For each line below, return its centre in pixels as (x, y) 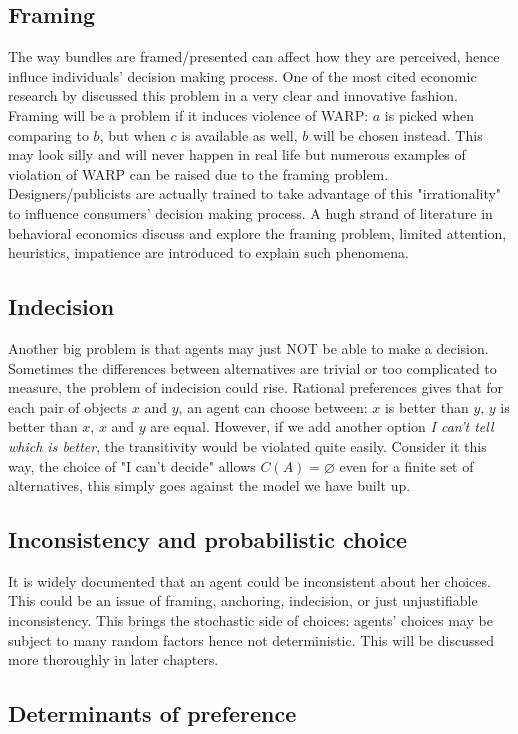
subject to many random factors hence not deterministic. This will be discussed (251, 639)
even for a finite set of (406, 465)
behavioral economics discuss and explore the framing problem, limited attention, (257, 232)
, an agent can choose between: (273, 406)
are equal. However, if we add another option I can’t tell (322, 426)
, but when (132, 134)
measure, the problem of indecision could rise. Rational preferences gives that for (256, 387)
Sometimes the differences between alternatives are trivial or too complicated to (252, 367)
